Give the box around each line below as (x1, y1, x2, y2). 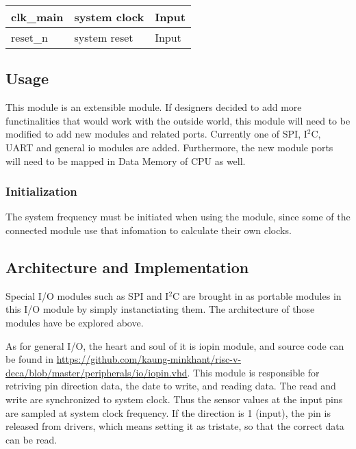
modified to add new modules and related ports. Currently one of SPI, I (5, 127, 307, 141)
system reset (74, 29, 133, 45)
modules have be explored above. (5, 315, 144, 329)
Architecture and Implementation (5, 256, 249, 277)
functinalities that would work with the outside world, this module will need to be (5, 113, 351, 127)
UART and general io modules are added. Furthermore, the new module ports (5, 140, 333, 154)
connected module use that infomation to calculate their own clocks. (5, 222, 292, 237)
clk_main (11, 9, 64, 25)
